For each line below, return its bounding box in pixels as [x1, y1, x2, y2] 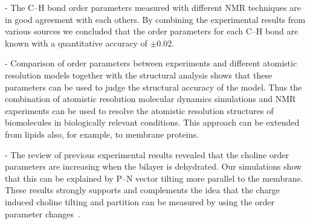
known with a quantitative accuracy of [5, 36, 147, 49]
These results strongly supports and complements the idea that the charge [5, 184, 280, 196]
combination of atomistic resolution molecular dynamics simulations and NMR [5, 92, 296, 105]
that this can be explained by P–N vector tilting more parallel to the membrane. [5, 171, 303, 184]
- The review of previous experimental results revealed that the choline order [5, 148, 289, 161]
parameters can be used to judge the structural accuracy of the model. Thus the [5, 80, 302, 93]
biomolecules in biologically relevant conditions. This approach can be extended [5, 116, 300, 129]
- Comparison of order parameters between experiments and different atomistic [5, 57, 297, 69]
